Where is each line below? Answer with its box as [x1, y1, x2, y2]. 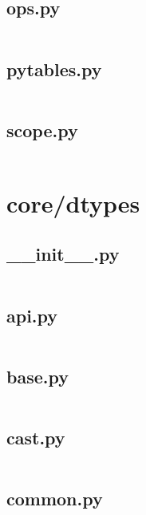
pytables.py [6, 56, 102, 81]
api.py [6, 302, 58, 327]
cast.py [6, 424, 65, 449]
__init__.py [6, 241, 120, 266]
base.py [6, 363, 69, 388]
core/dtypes [6, 186, 140, 219]
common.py [6, 486, 103, 511]
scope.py [6, 117, 78, 142]
